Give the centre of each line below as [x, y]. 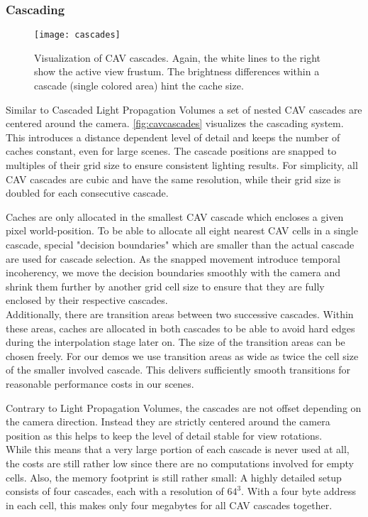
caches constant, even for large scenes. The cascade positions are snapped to [171, 151]
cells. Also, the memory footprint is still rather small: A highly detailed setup [174, 477]
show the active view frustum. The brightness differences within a [177, 71]
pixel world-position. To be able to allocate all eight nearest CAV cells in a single [182, 230]
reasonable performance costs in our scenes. [100, 383]
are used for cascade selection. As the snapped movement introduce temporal [173, 258]
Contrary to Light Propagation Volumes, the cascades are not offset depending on [184, 407]
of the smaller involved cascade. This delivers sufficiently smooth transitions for [178, 370]
